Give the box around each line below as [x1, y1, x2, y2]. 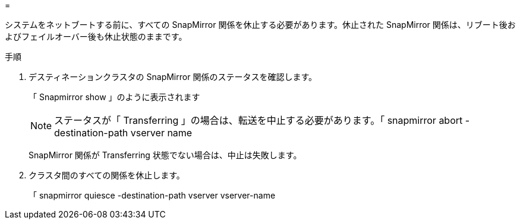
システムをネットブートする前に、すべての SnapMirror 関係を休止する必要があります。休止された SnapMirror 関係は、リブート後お [5, 20, 516, 30]
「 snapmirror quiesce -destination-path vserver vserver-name [29, 190, 276, 200]
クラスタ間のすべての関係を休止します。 [29, 170, 185, 180]
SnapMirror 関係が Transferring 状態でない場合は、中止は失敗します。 [29, 150, 302, 160]
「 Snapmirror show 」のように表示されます [29, 92, 200, 102]
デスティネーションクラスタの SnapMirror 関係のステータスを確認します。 [29, 72, 317, 82]
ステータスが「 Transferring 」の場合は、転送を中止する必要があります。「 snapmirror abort [54, 114, 463, 126]
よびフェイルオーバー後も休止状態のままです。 [5, 31, 187, 41]
